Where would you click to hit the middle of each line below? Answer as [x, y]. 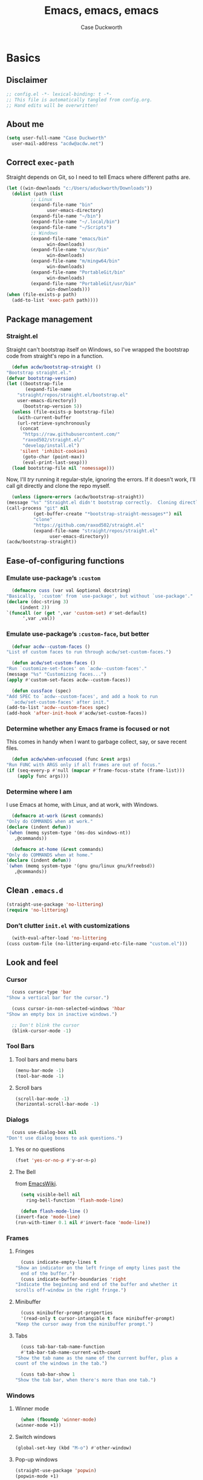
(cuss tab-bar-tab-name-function [63, 1347]
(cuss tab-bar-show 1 [48, 1374]
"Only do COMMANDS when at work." [50, 822]
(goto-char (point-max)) [53, 456]
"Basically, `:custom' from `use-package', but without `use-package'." [100, 596]
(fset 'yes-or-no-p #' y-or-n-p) [56, 1161]
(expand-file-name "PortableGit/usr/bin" [83, 284]
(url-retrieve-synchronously [54, 423]
